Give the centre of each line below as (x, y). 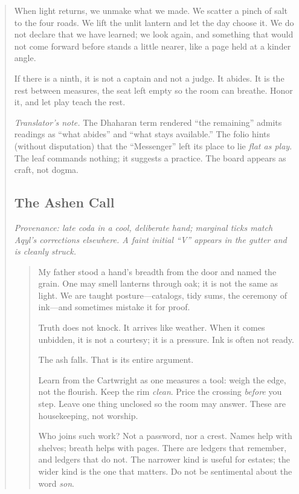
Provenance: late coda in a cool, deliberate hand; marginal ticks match (143, 227)
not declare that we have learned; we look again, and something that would (154, 34)
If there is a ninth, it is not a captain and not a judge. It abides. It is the (149, 78)
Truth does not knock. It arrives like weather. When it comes (152, 327)
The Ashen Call (64, 202)
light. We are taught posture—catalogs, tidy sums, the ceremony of (163, 295)
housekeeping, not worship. (88, 415)
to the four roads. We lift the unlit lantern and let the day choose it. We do (154, 22)
